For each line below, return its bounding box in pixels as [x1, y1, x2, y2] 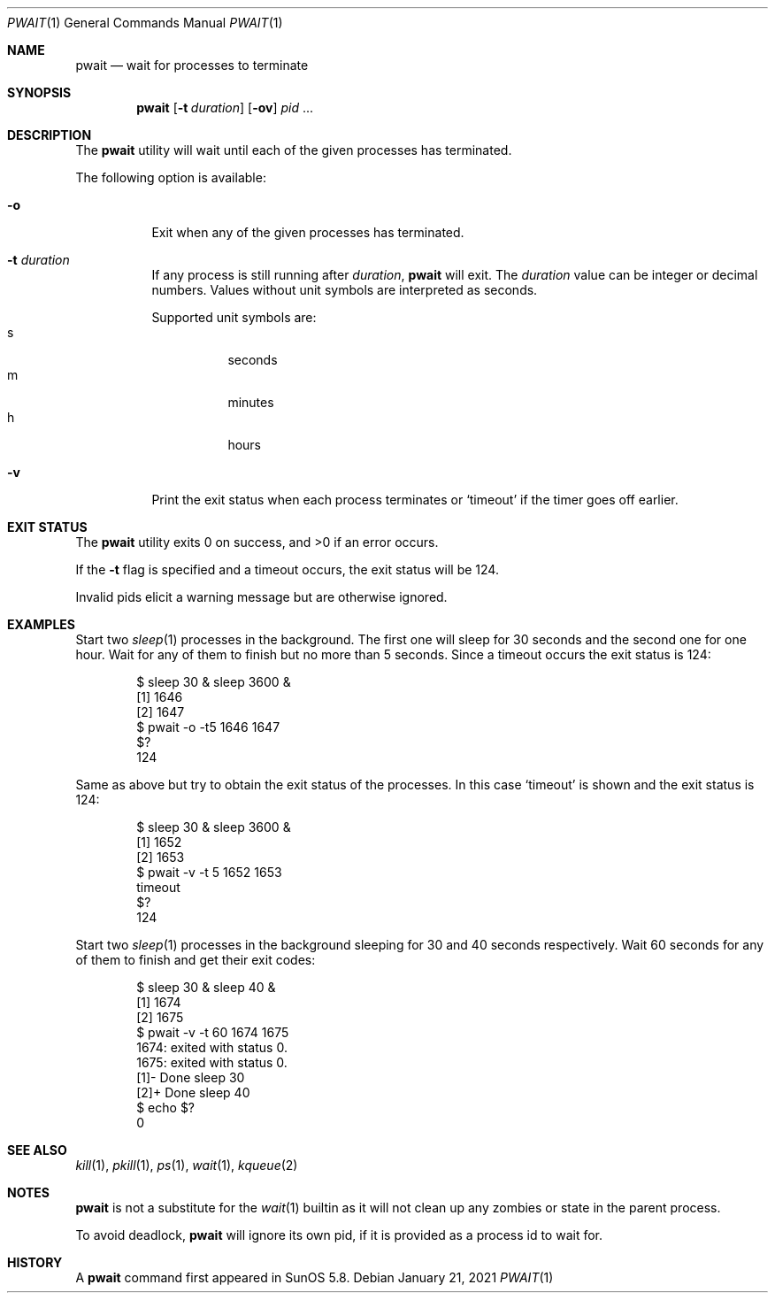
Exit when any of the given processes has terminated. [151, 225, 464, 240]
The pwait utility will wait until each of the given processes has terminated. [75, 142, 512, 158]
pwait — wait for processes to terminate [75, 58, 309, 73]
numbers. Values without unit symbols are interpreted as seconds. [151, 282, 538, 297]
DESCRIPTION [7, 127, 92, 142]
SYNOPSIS [7, 85, 72, 100]
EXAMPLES [7, 617, 75, 632]
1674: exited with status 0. [136, 1040, 288, 1055]
